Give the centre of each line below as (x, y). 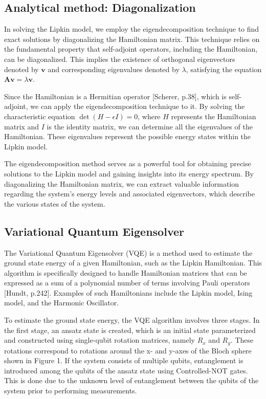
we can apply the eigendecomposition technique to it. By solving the (138, 106)
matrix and (22, 126)
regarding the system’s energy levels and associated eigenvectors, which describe (129, 194)
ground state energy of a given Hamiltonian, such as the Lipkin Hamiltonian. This (133, 263)
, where (149, 116)
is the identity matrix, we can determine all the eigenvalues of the (150, 126)
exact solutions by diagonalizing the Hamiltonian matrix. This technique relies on (132, 39)
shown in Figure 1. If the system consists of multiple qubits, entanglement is (124, 360)
